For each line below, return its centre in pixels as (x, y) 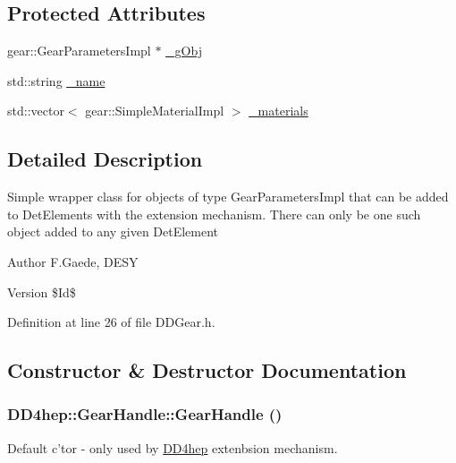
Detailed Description (105, 159)
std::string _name (56, 80)
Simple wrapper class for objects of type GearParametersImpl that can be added (228, 197)
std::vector (36, 111)
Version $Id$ (42, 292)
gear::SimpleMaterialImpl (155, 111)
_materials (279, 111)
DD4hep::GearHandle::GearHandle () (145, 414)
